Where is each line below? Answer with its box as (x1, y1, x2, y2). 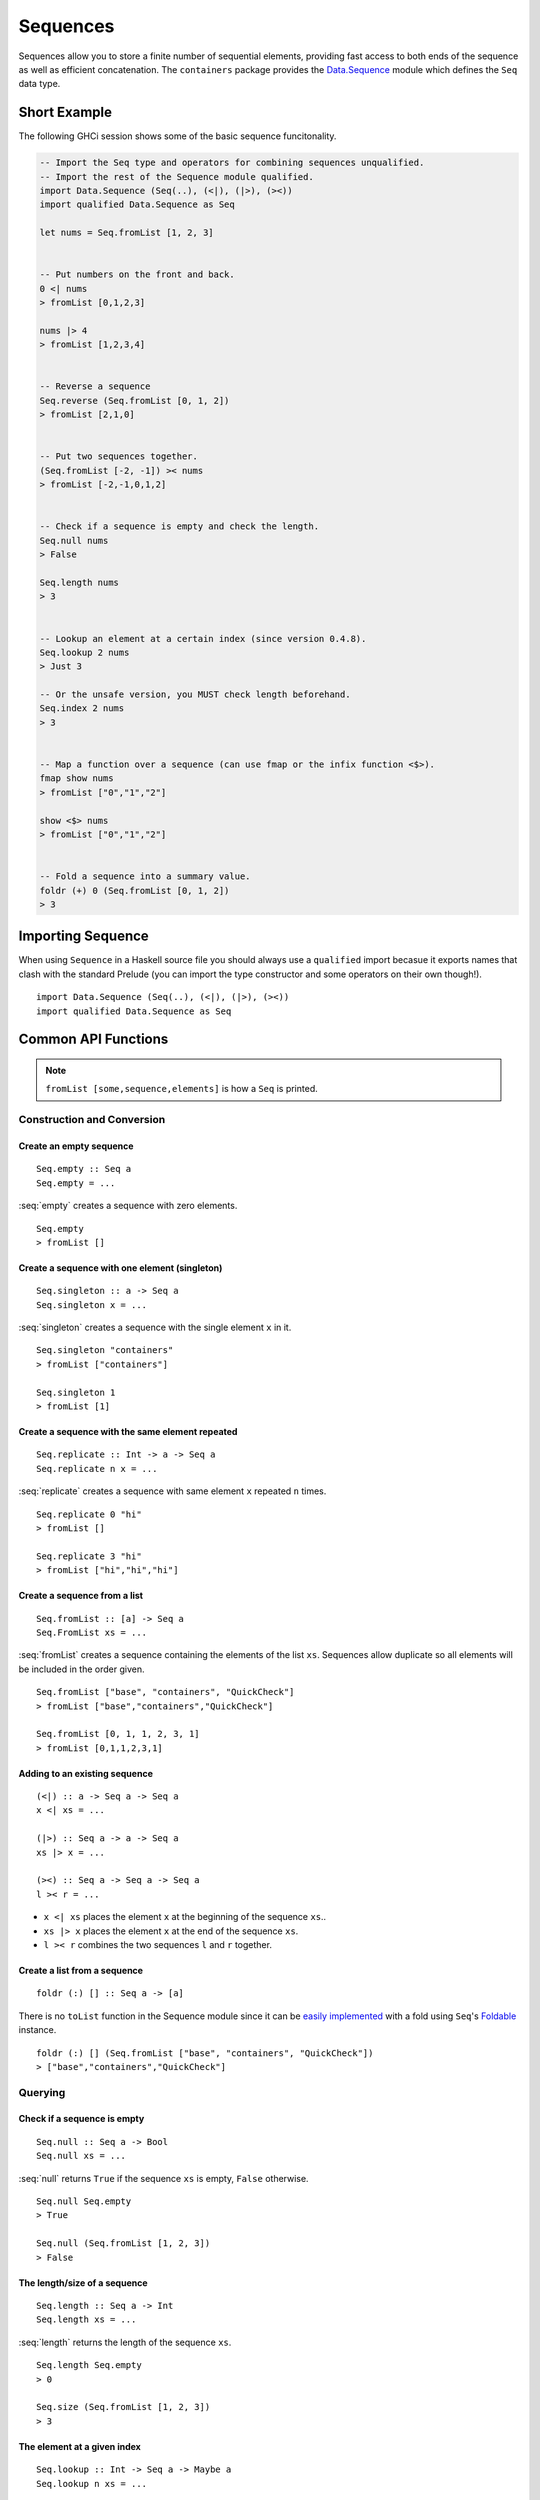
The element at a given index (18, 2440, 142, 2452)
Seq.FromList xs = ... (36, 1626, 148, 1638)
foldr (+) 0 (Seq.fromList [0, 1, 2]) (39, 885, 230, 896)
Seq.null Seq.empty (36, 2196, 132, 2207)
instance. (18, 2024, 57, 2036)
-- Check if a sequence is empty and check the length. (39, 521, 320, 532)
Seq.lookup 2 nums (39, 646, 130, 658)
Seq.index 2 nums (39, 703, 125, 714)
